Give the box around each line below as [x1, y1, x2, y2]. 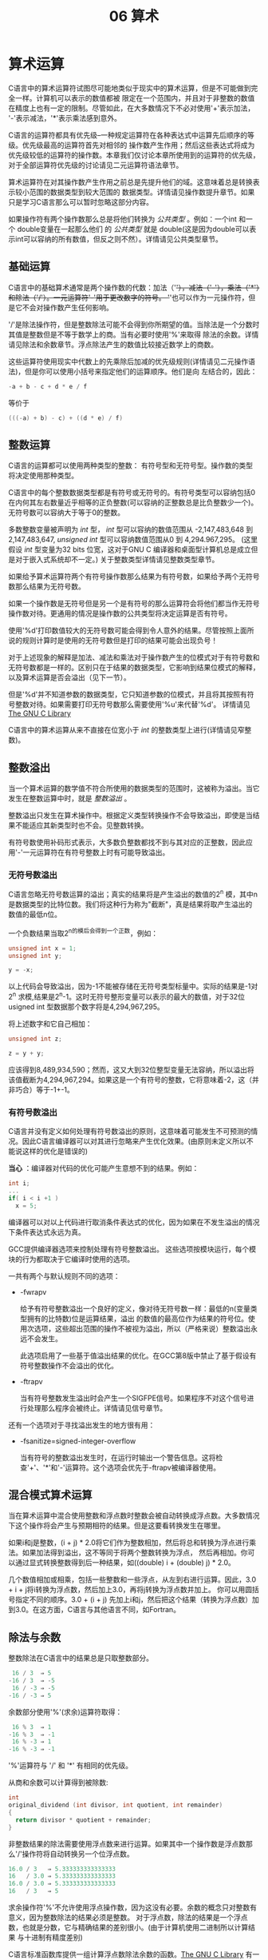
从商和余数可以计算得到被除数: [8, 1778, 109, 1787]
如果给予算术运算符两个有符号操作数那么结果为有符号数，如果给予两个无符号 [8, 572, 260, 581]
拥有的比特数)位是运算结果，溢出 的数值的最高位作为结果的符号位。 [26, 1313, 249, 1323]
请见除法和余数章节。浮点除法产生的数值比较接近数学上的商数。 [8, 339, 218, 349]
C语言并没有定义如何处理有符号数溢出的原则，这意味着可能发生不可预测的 [8, 1127, 251, 1136]
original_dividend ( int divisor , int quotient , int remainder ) [8, 1801, 223, 1810]
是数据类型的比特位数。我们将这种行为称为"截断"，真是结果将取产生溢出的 [8, 900, 253, 909]
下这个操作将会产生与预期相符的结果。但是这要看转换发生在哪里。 [8, 1521, 225, 1531]
